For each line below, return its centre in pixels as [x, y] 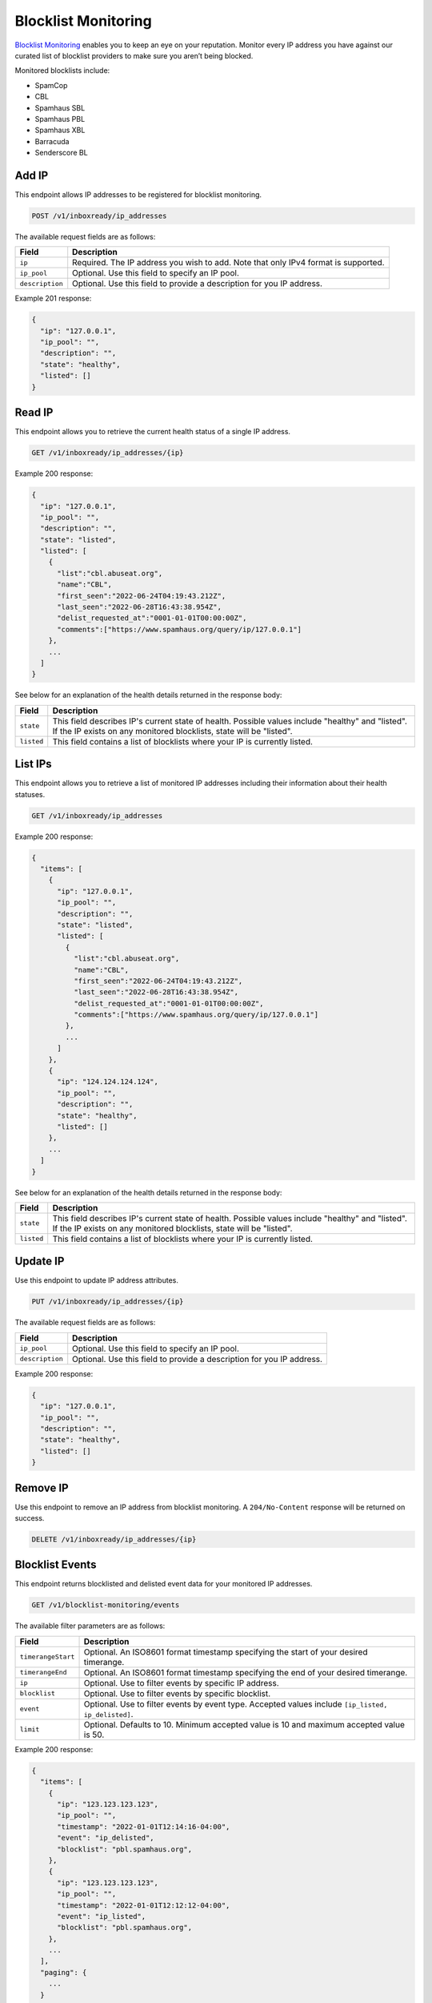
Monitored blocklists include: [62, 71]
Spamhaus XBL [60, 130]
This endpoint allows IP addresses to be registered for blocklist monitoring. [138, 194]
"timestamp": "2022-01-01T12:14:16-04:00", [144, 1826]
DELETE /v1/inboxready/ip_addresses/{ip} [114, 1539]
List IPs [33, 764]
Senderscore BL [61, 153]
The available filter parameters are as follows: [90, 1626]
